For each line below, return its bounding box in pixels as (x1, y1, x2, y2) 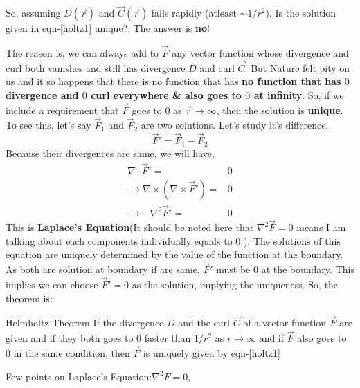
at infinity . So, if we (253, 88, 344, 102)
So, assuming (6, 6, 61, 20)
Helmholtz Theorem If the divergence (6, 315, 164, 330)
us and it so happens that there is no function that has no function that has (6, 74, 341, 89)
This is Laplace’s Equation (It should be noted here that (6, 220, 254, 234)
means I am (296, 220, 346, 234)
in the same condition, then (13, 346, 130, 360)
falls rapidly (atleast (151, 6, 237, 20)
